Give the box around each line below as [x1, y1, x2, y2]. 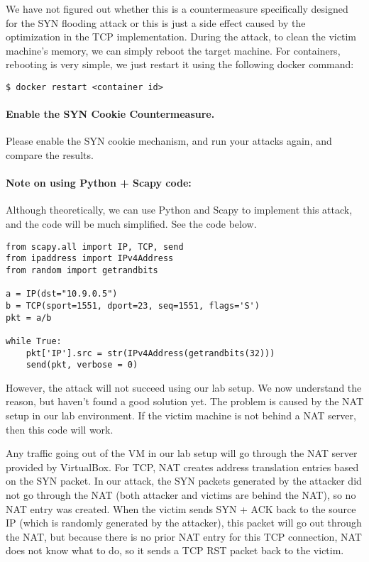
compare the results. [6, 148, 94, 162]
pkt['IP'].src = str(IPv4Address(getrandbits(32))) [26, 348, 275, 358]
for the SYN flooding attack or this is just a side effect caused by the [6, 15, 306, 30]
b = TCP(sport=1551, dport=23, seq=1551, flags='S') [6, 300, 260, 311]
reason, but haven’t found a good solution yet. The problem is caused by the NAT [6, 394, 364, 409]
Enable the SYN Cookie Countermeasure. [6, 106, 215, 121]
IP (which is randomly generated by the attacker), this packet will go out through [6, 515, 362, 530]
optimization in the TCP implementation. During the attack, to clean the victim [6, 29, 356, 44]
